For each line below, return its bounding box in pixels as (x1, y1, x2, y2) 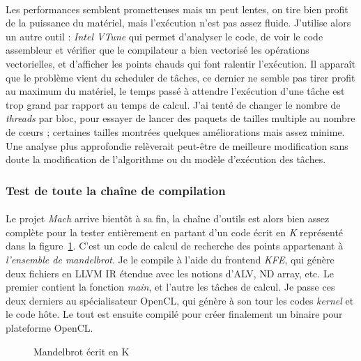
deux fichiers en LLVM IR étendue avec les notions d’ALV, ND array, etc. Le (6, 266, 334, 280)
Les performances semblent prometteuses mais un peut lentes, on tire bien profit (6, 1, 348, 16)
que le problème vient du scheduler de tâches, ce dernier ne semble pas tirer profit (6, 70, 355, 84)
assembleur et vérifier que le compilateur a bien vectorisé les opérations (6, 43, 309, 57)
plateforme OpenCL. (6, 320, 93, 335)
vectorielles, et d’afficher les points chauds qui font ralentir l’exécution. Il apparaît (6, 56, 356, 70)
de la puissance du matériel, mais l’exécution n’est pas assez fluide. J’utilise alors (6, 15, 351, 30)
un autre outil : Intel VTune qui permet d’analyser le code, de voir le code (6, 29, 323, 43)
